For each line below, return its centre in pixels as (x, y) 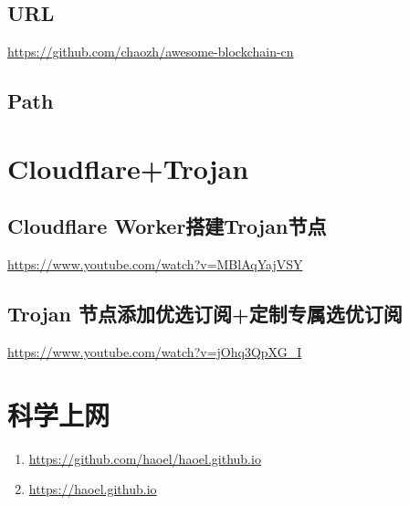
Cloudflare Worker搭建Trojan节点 (167, 226)
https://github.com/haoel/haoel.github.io (145, 458)
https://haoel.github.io (93, 489)
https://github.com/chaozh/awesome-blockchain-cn (151, 52)
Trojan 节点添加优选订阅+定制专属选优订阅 (205, 314)
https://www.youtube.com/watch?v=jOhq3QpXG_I (155, 351)
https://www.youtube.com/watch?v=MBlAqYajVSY (155, 264)
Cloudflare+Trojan (128, 168)
